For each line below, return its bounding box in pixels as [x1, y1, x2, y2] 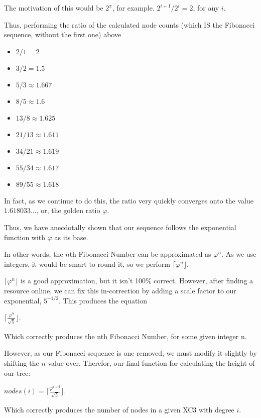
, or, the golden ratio [36, 205, 100, 216]
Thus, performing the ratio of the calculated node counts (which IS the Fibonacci [4, 19, 255, 30]
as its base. [54, 232, 88, 242]
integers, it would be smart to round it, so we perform [4, 258, 170, 269]
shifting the [4, 358, 39, 368]
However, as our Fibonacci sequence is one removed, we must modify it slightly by [4, 348, 257, 358]
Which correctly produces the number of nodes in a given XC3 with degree [4, 404, 234, 414]
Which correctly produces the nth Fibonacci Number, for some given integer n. [4, 331, 247, 341]
